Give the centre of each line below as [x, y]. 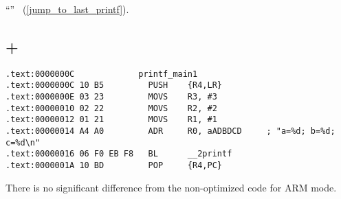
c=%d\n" [23, 142]
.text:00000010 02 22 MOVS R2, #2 [111, 108]
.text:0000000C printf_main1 [102, 74]
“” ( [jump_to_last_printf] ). [67, 9]
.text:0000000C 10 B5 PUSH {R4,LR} [114, 85]
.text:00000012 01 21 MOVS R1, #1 [111, 120]
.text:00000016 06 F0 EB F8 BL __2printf [119, 154]
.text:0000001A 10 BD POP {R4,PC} [114, 166]
